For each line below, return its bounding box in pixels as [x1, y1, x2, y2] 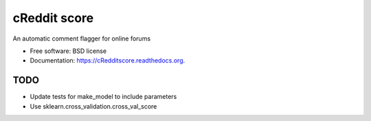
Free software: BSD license [30, 47, 106, 55]
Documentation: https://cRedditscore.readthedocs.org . [30, 56, 185, 65]
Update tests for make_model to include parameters [30, 93, 177, 101]
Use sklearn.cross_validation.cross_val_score [30, 102, 157, 110]
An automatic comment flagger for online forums [12, 34, 151, 43]
